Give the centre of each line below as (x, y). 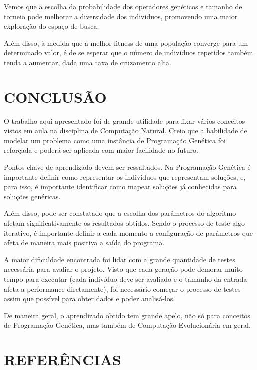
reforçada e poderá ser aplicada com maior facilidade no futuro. (101, 150)
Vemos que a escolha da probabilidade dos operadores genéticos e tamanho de (123, 6)
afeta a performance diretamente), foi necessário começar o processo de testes (122, 289)
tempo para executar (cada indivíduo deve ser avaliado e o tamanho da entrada (126, 279)
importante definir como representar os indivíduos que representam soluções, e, (125, 176)
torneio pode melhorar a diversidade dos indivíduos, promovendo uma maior (121, 16)
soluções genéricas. (32, 196)
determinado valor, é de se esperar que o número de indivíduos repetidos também (128, 52)
